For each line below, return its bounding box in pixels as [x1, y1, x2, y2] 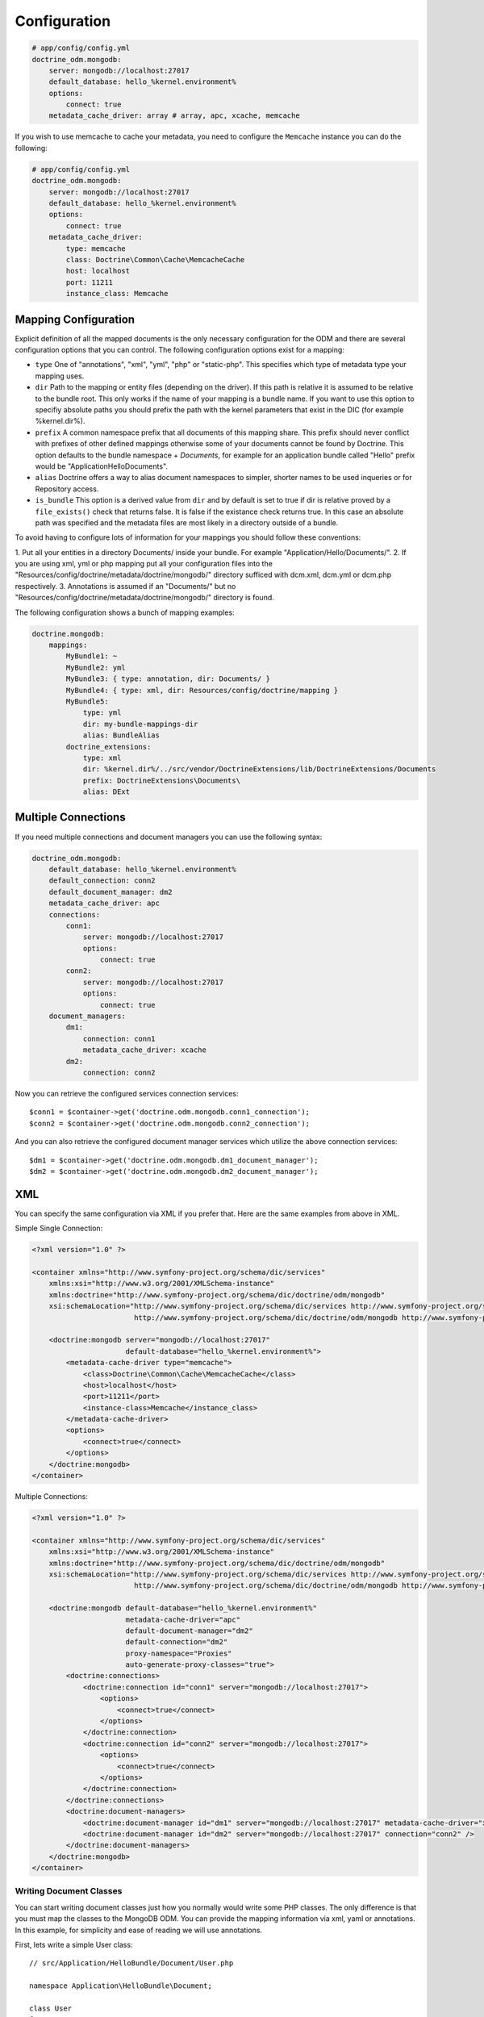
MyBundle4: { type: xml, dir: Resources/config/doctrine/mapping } [65, 686, 339, 695]
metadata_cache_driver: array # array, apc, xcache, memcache [48, 111, 300, 120]
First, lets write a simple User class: [15, 1940, 133, 1949]
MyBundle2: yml [65, 662, 127, 672]
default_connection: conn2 [48, 876, 156, 885]
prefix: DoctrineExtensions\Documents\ [82, 775, 241, 785]
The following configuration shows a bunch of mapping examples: [15, 608, 235, 617]
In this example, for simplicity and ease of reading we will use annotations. [15, 1925, 262, 1935]
